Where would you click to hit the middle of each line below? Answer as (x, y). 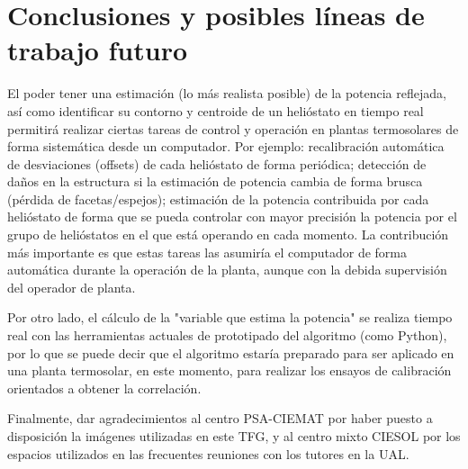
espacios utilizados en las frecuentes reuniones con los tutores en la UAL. (208, 453)
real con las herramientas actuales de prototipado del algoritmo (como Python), (227, 335)
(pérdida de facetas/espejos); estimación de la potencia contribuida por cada (218, 198)
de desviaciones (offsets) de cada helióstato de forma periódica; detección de (217, 163)
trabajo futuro (98, 50)
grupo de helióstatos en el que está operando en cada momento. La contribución (228, 234)
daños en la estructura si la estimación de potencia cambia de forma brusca (215, 181)
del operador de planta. (72, 287)
